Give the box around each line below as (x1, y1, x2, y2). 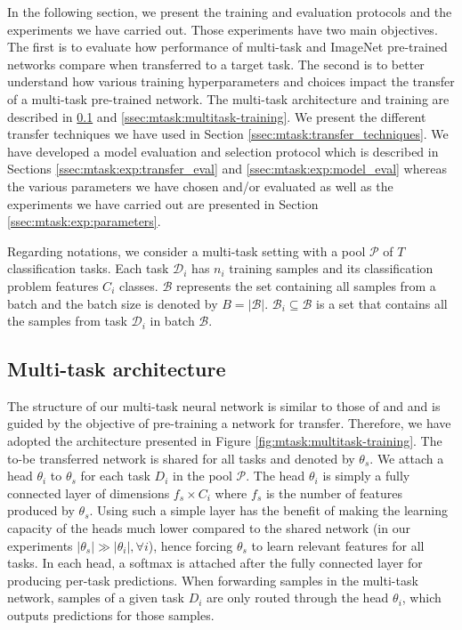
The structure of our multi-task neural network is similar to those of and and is (7, 396, 441, 415)
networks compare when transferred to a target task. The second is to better (7, 54, 425, 73)
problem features (7, 276, 99, 295)
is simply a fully (322, 466, 410, 485)
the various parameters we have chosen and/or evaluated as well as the (7, 176, 393, 195)
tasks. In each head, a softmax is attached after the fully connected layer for (7, 553, 423, 572)
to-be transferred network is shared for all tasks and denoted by (7, 448, 355, 467)
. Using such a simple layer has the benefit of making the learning (89, 501, 449, 520)
